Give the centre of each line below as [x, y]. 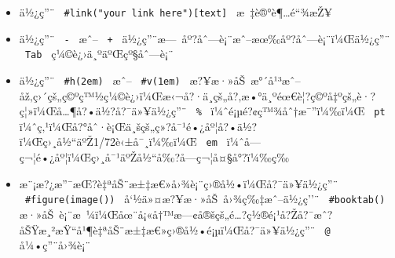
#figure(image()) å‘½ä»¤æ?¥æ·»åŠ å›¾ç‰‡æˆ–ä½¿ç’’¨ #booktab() [205, 199]
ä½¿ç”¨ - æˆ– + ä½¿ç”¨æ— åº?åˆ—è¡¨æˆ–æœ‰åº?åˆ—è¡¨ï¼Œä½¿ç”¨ [205, 38]
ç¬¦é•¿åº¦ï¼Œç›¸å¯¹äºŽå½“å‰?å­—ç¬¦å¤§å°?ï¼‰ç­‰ [154, 157]
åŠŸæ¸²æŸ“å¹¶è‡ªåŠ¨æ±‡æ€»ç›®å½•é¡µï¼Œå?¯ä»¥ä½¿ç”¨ [167, 229]
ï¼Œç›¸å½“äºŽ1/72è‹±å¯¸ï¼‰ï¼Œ [108, 142]
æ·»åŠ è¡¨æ [50, 214]
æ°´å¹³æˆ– [276, 80]
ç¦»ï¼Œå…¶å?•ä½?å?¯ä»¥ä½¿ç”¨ [103, 111]
